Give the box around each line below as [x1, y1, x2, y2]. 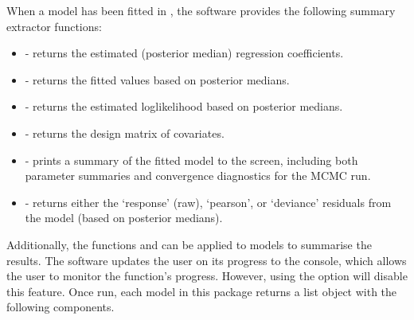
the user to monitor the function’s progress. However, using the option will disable [6, 267, 408, 284]
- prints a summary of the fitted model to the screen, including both [25, 151, 358, 168]
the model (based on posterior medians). [25, 209, 223, 226]
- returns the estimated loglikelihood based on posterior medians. [25, 98, 343, 115]
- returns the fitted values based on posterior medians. [25, 71, 290, 88]
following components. [6, 299, 115, 315]
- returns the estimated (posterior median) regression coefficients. [25, 45, 344, 61]
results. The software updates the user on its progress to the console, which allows [6, 252, 407, 268]
